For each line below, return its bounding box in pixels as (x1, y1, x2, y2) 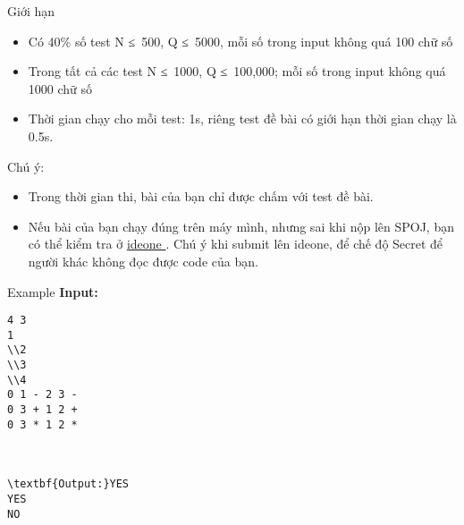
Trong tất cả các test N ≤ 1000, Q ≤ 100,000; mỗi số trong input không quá (28, 62, 446, 80)
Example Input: (7, 282, 98, 301)
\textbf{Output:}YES (7, 478, 130, 491)
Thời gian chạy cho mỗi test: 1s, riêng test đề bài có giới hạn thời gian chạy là (28, 109, 457, 128)
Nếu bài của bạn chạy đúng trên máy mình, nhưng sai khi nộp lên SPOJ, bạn (28, 216, 454, 235)
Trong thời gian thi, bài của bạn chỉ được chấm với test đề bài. (28, 187, 374, 206)
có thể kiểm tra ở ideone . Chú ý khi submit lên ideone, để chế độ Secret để (28, 234, 443, 253)
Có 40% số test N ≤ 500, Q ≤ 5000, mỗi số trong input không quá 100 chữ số (28, 31, 453, 50)
